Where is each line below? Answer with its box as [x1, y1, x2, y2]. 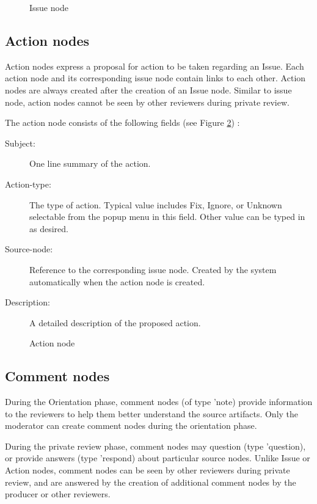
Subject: [5, 136, 35, 149]
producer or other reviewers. [5, 488, 111, 500]
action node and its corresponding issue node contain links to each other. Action [5, 71, 306, 84]
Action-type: [5, 177, 51, 190]
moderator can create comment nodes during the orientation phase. [5, 419, 257, 432]
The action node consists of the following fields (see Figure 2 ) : [5, 116, 240, 129]
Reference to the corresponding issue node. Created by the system [29, 263, 277, 276]
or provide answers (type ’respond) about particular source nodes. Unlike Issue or [5, 451, 310, 464]
